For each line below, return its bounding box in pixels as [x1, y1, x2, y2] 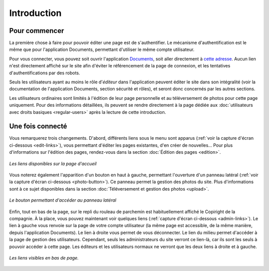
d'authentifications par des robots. [9, 70, 80, 76]
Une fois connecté [9, 122, 67, 131]
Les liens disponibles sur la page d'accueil [9, 160, 97, 167]
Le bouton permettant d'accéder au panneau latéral [9, 197, 117, 203]
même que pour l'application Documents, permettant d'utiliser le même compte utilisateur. [9, 46, 195, 52]
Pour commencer [9, 26, 64, 35]
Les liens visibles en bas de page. [9, 255, 79, 261]
